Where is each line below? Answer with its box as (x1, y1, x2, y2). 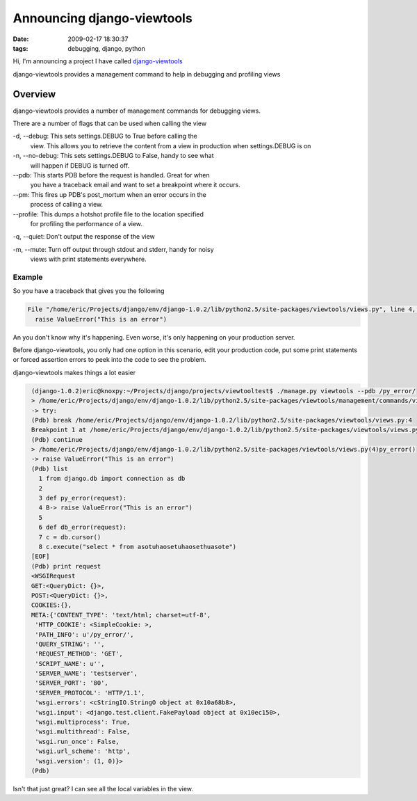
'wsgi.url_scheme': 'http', (35, 747, 131, 755)
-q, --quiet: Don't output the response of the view (13, 232, 156, 241)
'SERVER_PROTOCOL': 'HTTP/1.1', (35, 689, 145, 697)
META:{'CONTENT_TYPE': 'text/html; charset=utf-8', (31, 611, 211, 619)
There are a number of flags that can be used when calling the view (13, 119, 207, 128)
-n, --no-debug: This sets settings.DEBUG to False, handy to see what (13, 152, 214, 160)
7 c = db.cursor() (38, 533, 101, 541)
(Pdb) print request (31, 562, 101, 570)
